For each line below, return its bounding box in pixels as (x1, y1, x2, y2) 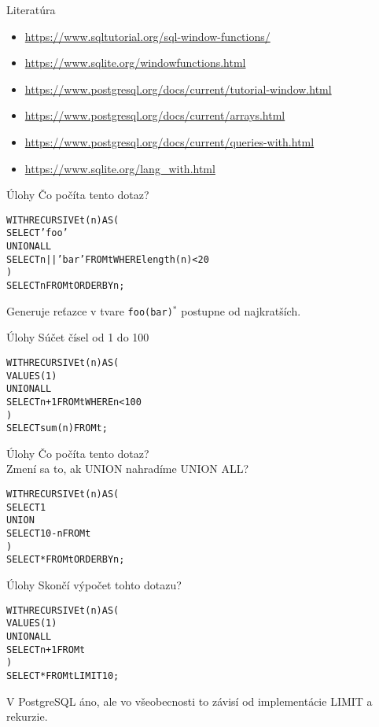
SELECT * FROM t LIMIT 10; (6, 670, 120, 681)
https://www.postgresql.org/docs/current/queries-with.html (24, 133, 315, 149)
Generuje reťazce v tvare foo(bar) (6, 302, 173, 319)
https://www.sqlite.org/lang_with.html (24, 160, 215, 176)
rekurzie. (6, 708, 48, 725)
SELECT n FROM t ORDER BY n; (6, 280, 125, 292)
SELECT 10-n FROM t (6, 528, 91, 540)
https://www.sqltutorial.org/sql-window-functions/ (24, 28, 270, 44)
